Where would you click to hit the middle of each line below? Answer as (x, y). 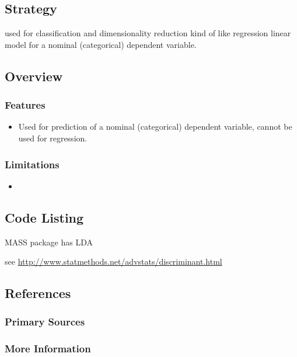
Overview (34, 76)
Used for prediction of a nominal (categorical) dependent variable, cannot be (155, 126)
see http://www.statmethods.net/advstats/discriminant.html (113, 261)
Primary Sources (45, 322)
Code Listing (44, 217)
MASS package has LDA (49, 242)
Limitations (32, 164)
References (38, 293)
